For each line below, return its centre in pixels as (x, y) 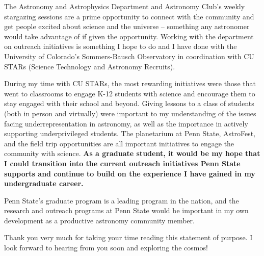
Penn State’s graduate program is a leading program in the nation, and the (122, 200)
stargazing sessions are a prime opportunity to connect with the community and (129, 16)
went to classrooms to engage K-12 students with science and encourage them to (130, 93)
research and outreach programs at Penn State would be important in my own (126, 210)
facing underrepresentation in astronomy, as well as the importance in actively (126, 123)
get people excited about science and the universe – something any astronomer (127, 26)
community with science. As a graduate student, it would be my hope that (132, 153)
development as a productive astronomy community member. (99, 220)
